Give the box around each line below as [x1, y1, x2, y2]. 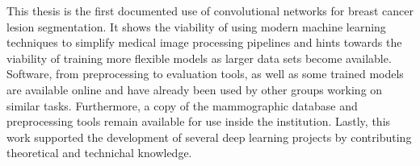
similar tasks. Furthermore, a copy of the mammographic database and [6, 97, 358, 114]
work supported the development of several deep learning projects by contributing [6, 128, 412, 145]
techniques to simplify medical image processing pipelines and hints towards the [6, 34, 402, 51]
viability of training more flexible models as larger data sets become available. [6, 49, 392, 66]
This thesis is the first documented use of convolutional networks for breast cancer [6, 2, 414, 19]
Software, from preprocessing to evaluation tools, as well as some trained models [6, 65, 404, 82]
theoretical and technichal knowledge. [6, 144, 192, 161]
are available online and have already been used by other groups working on [6, 81, 383, 98]
